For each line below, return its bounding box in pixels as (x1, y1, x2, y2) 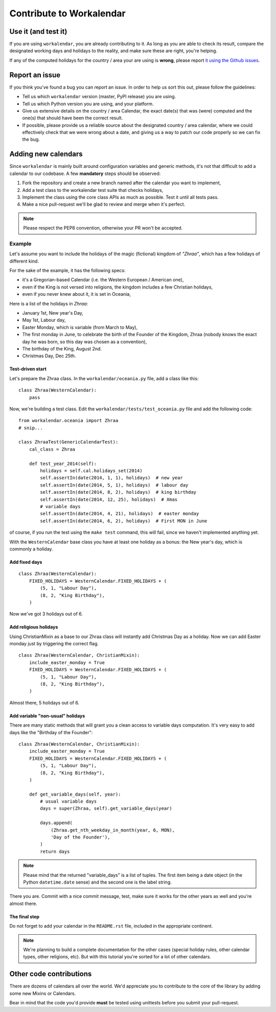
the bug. (22, 136, 40, 143)
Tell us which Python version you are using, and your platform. (22, 100, 154, 107)
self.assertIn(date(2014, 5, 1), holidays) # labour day (40, 482, 189, 488)
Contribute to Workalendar (9, 8, 126, 19)
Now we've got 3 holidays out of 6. (9, 611, 83, 617)
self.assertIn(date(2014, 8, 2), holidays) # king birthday (40, 489, 197, 495)
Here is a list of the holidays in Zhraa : (9, 300, 88, 306)
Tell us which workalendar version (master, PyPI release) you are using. (22, 94, 176, 100)
